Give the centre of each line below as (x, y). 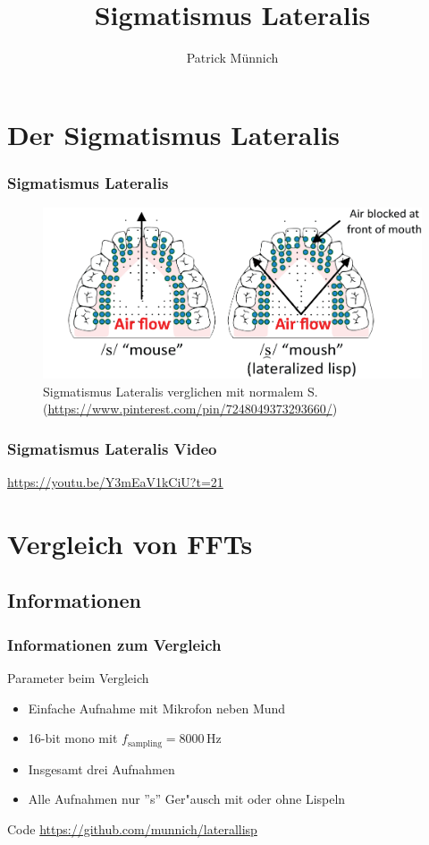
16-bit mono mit (73, 738)
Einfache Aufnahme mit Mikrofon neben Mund (157, 708)
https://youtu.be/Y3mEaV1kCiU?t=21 (115, 481)
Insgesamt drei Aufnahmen (101, 768)
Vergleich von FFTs (130, 543)
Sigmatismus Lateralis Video (112, 448)
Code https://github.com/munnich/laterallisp (132, 828)
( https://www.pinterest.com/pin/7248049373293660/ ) (190, 409)
